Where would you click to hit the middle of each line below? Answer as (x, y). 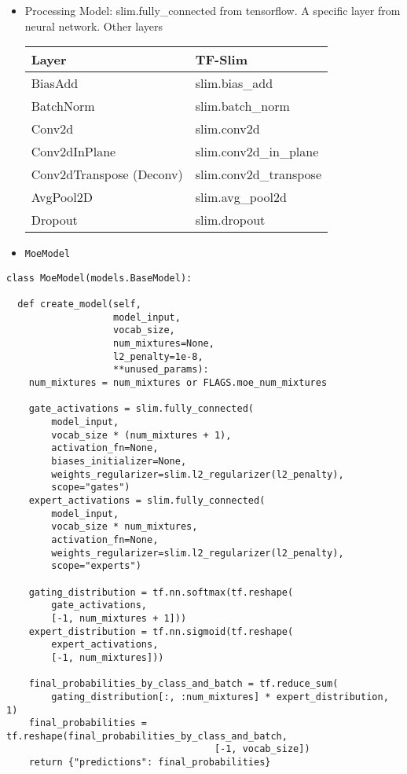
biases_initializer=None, (119, 462)
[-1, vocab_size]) (262, 749)
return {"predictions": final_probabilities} (150, 763)
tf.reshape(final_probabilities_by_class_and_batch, (147, 736)
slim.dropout (230, 220)
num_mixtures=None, (164, 344)
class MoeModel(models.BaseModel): (99, 278)
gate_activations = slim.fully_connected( (141, 409)
